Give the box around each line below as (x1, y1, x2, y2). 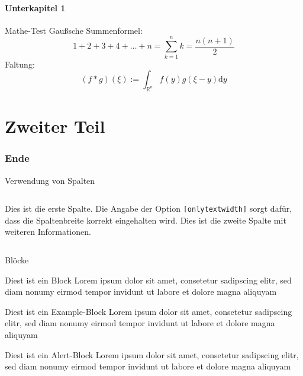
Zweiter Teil (5, 114, 105, 138)
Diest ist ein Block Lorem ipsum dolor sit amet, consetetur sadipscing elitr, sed (5, 273, 292, 286)
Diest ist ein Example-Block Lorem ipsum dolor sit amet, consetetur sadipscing (5, 305, 292, 317)
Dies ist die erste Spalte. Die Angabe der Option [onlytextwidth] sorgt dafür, (5, 202, 292, 215)
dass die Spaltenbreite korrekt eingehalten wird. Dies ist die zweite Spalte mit (5, 214, 286, 226)
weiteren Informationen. (5, 225, 91, 238)
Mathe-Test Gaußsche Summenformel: (5, 24, 143, 36)
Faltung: (5, 58, 35, 70)
